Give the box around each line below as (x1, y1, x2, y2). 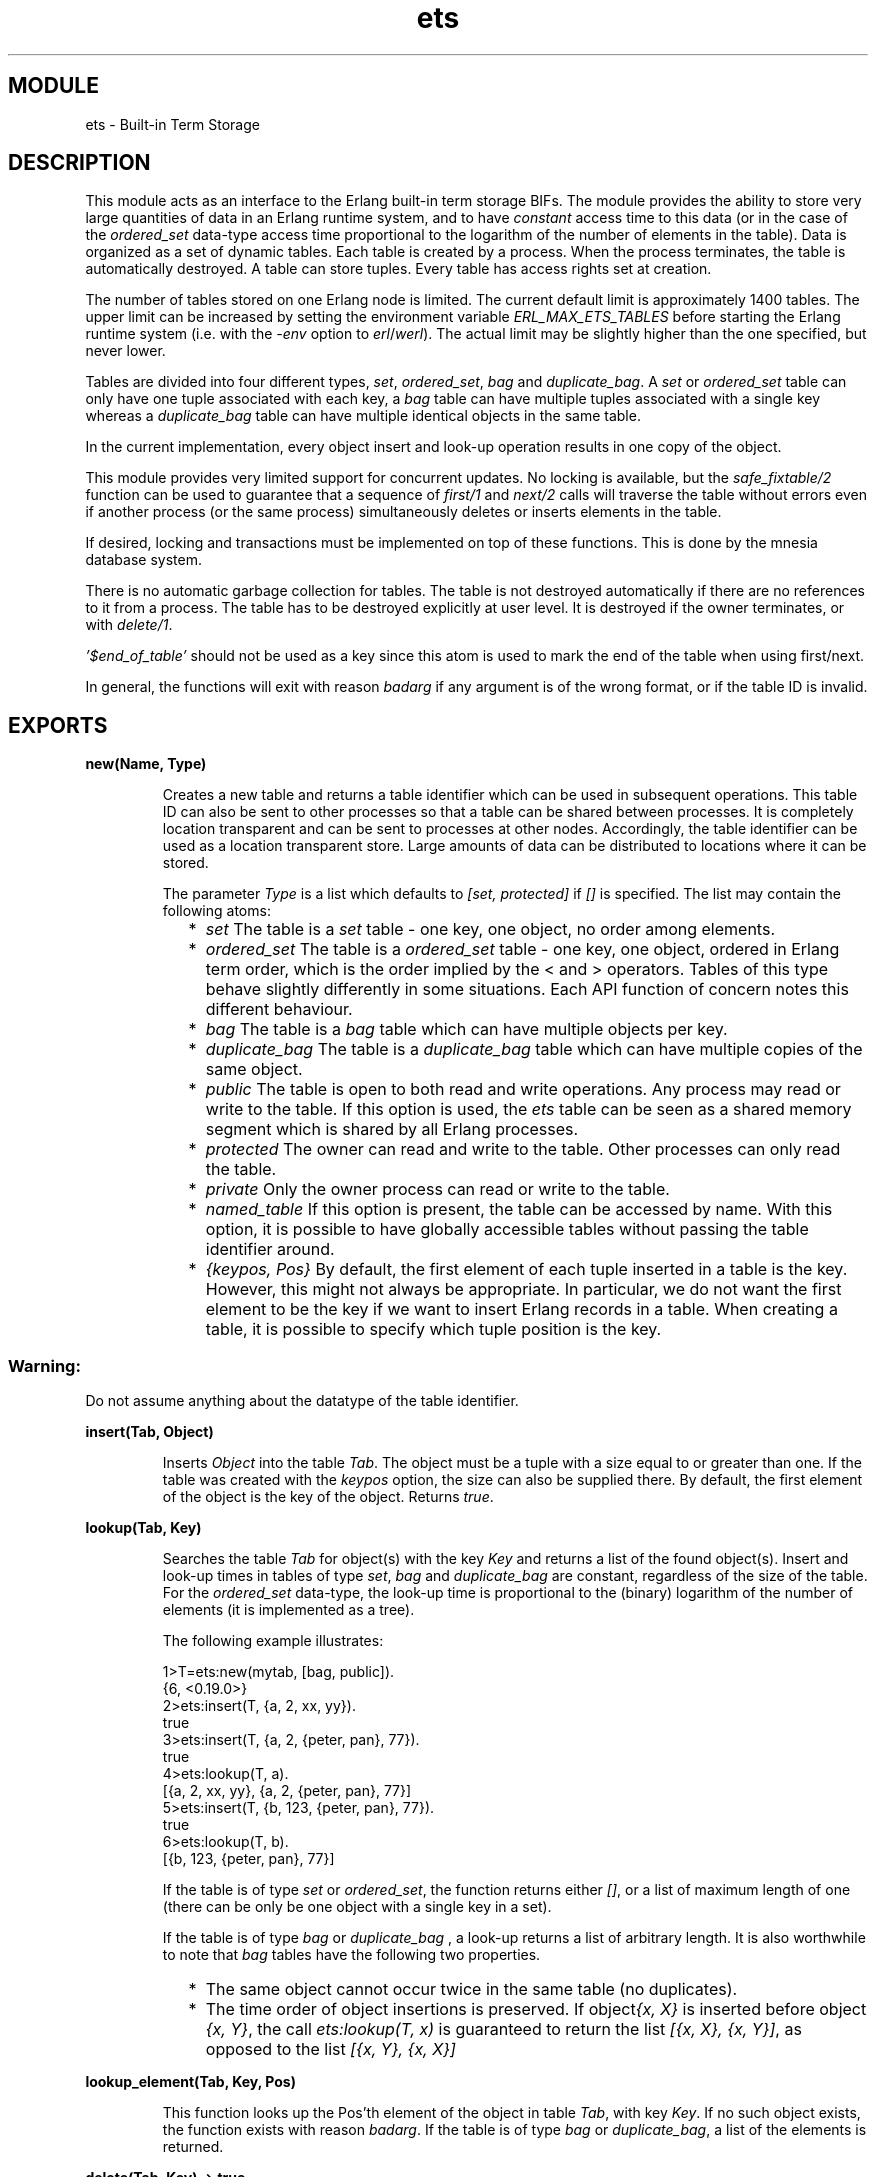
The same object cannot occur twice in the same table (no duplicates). (205, 1979, 738, 2000)
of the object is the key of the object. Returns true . (162, 1488, 494, 1506)
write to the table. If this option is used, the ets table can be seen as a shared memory (205, 1099, 852, 1120)
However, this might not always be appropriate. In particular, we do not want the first (205, 1279, 842, 1300)
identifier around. (205, 1239, 335, 1260)
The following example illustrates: (162, 1632, 384, 1650)
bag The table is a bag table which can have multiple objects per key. (205, 1019, 728, 1040)
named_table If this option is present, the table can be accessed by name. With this (205, 1199, 833, 1220)
